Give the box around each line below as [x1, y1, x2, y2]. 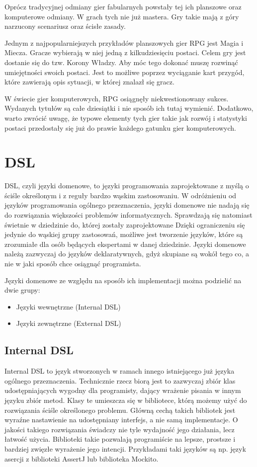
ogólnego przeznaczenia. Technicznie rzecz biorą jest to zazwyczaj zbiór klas [4, 375, 236, 386]
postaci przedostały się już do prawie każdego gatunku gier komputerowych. [4, 122, 236, 133]
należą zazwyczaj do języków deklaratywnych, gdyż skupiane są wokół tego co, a [4, 248, 250, 259]
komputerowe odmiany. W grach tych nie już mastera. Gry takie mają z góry [4, 11, 239, 21]
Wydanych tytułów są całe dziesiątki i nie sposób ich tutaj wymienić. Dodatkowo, [4, 103, 254, 113]
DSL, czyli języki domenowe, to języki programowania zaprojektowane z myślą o [4, 180, 249, 191]
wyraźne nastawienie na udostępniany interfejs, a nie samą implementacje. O [4, 414, 238, 425]
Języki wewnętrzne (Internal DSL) [16, 301, 121, 311]
